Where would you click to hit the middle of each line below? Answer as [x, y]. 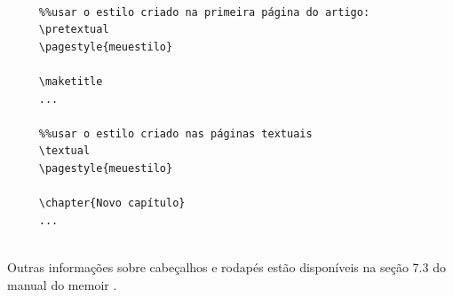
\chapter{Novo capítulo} [112, 203]
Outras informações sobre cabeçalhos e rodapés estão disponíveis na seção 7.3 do [226, 266]
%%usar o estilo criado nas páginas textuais [175, 133]
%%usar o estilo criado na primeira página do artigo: [204, 12]
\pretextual [74, 30]
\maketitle [71, 81]
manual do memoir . [62, 284]
